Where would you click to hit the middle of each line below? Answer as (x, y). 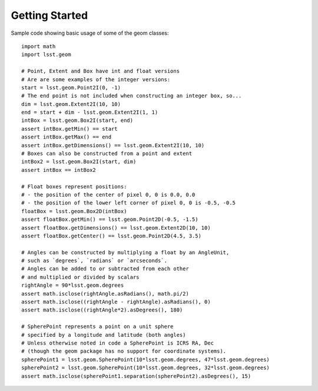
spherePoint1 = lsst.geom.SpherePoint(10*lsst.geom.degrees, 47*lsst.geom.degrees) (146, 359)
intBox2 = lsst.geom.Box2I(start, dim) (79, 162)
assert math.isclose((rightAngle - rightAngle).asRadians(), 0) (116, 302)
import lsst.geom (46, 55)
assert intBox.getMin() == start (69, 129)
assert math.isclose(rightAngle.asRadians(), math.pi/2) (105, 294)
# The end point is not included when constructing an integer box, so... (132, 96)
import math (39, 46)
